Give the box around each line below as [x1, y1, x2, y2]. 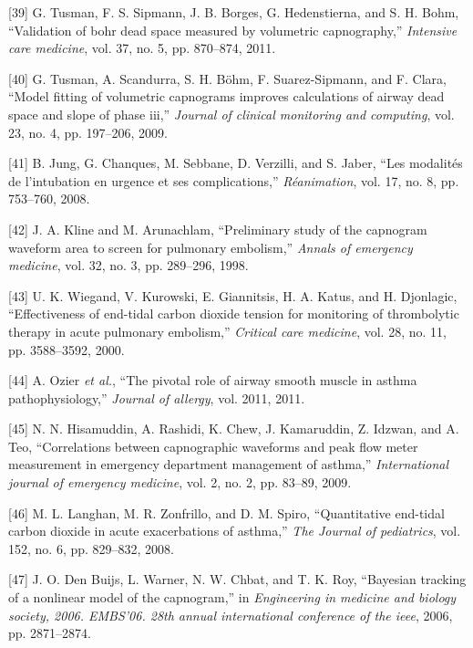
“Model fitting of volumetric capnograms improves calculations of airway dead [8, 87, 445, 106]
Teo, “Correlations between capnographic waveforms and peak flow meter [8, 436, 418, 455]
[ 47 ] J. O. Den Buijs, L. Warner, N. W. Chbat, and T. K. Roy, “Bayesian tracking [8, 570, 467, 589]
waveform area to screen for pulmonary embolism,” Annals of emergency [8, 237, 413, 256]
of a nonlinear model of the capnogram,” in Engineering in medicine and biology [8, 588, 457, 607]
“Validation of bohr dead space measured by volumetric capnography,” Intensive [8, 20, 458, 39]
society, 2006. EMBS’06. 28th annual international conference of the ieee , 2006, [8, 605, 453, 624]
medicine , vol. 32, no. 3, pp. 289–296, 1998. [8, 256, 249, 275]
